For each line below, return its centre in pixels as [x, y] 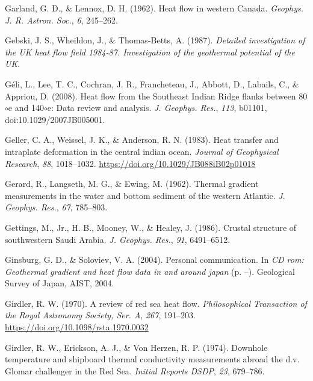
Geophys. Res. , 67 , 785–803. [56, 207]
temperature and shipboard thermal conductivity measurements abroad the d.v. [152, 359]
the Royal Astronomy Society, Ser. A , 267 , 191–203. [100, 315]
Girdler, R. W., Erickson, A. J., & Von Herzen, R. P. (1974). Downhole [136, 347]
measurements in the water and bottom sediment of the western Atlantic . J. [145, 195]
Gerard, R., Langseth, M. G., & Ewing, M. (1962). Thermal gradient [132, 184]
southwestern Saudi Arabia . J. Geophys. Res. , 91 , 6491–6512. [118, 239]
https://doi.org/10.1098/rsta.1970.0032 [77, 327]
